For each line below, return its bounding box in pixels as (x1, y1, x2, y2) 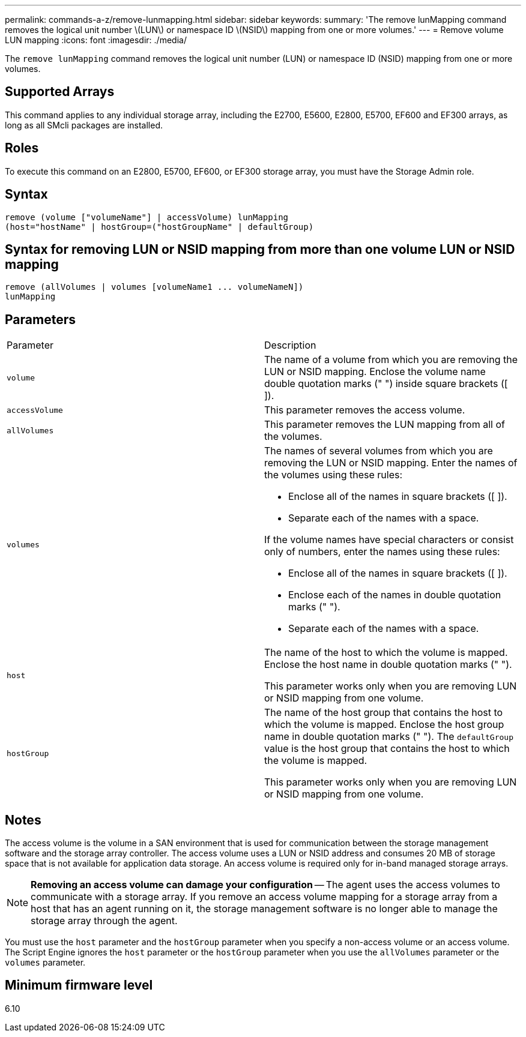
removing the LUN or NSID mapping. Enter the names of (264, 457, 518, 469)
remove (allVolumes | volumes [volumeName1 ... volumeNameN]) (5, 282, 304, 292)
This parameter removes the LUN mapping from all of (264, 418, 505, 431)
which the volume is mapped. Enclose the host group (264, 718, 504, 731)
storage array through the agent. (31, 915, 178, 927)
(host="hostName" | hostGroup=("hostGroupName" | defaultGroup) (5, 221, 314, 232)
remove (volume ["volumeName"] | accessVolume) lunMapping (5, 212, 289, 222)
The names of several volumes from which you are (264, 445, 493, 457)
